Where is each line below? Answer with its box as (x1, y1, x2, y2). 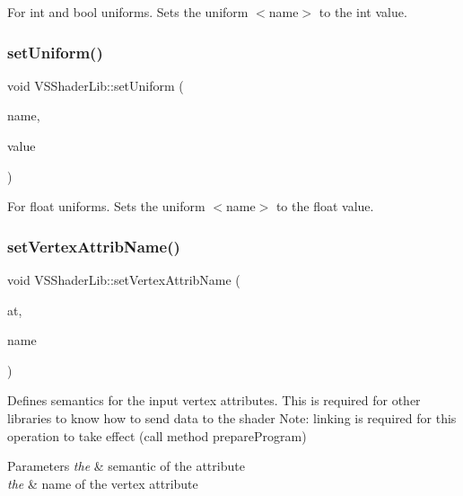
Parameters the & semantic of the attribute (7, 456, 245, 475)
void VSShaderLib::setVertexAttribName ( (7, 270, 240, 288)
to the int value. (319, 3, 407, 21)
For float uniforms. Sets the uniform (7, 197, 205, 216)
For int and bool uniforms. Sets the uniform (7, 3, 249, 21)
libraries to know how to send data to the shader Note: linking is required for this (7, 408, 457, 427)
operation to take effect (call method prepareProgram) (7, 426, 307, 445)
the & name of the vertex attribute (7, 474, 198, 492)
